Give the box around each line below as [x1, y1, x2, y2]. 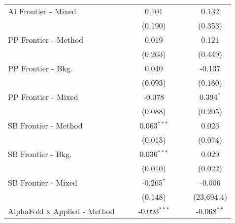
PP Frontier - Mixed [8, 91, 78, 102]
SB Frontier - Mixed [8, 177, 77, 188]
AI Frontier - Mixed [8, 5, 76, 17]
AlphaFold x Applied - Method [8, 205, 115, 217]
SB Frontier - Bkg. [8, 148, 72, 159]
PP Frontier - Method [8, 34, 84, 45]
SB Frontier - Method [8, 120, 83, 131]
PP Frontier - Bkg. [8, 63, 73, 74]
